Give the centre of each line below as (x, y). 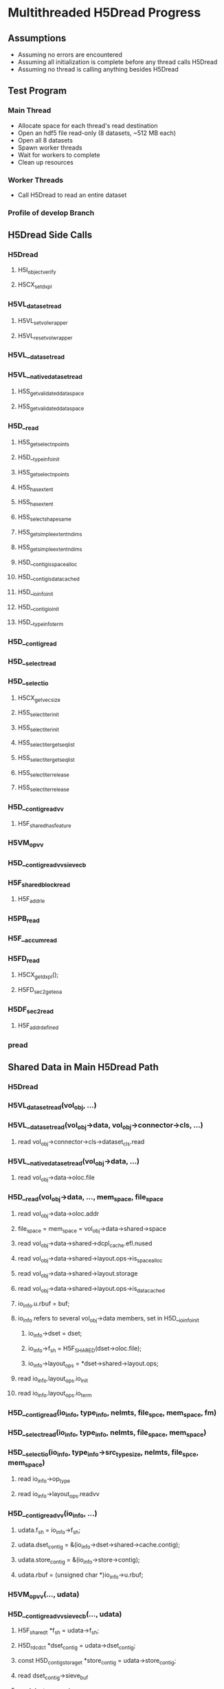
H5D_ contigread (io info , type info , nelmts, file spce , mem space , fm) (112, 1413)
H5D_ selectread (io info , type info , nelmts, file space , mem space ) (107, 1433)
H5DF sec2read (31, 1010)
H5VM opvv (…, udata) (44, 1595)
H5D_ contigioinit (38, 608)
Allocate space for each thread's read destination (88, 125)
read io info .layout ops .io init (53, 1379)
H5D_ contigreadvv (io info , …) (53, 1514)
